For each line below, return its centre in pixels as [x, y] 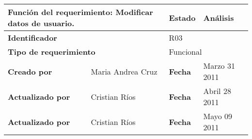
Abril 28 [217, 91]
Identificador [32, 38]
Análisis [219, 17]
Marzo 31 [219, 66]
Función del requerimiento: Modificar [80, 12]
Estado [182, 17]
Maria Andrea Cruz [124, 71]
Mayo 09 [218, 116]
